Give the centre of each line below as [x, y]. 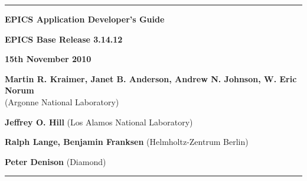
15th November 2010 [48, 59]
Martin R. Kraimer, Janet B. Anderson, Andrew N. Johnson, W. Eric [151, 78]
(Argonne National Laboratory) [62, 101]
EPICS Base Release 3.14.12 [64, 39]
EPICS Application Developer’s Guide [85, 19]
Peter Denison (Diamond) [55, 161]
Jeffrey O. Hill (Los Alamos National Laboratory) [99, 122]
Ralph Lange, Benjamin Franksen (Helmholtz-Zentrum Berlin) [127, 142]
